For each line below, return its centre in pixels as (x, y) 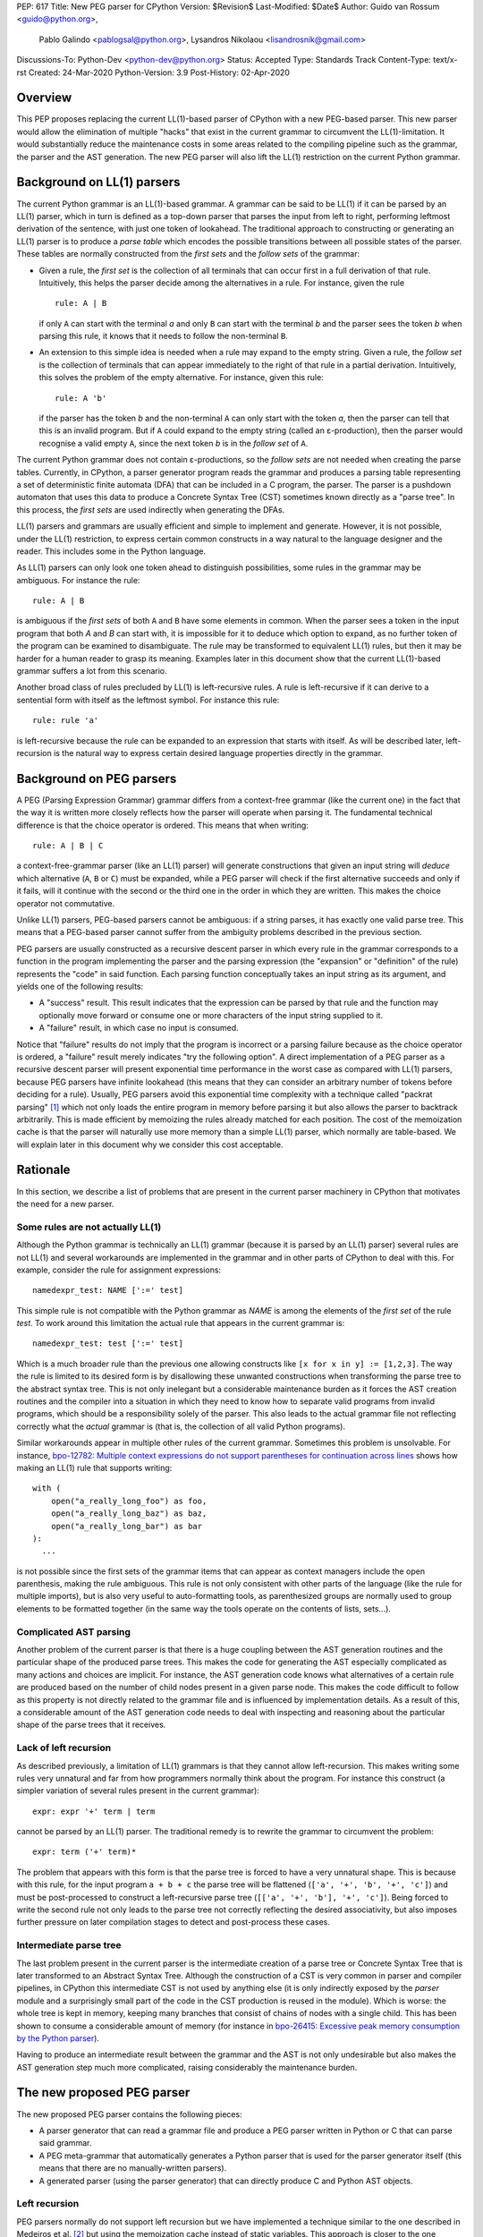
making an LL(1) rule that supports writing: (94, 1467)
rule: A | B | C (68, 846)
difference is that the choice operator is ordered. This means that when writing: (162, 825)
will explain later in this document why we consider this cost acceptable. (150, 1144)
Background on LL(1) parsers (98, 182)
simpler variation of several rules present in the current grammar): (138, 1790)
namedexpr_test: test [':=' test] (108, 1344)
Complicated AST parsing (74, 1631)
